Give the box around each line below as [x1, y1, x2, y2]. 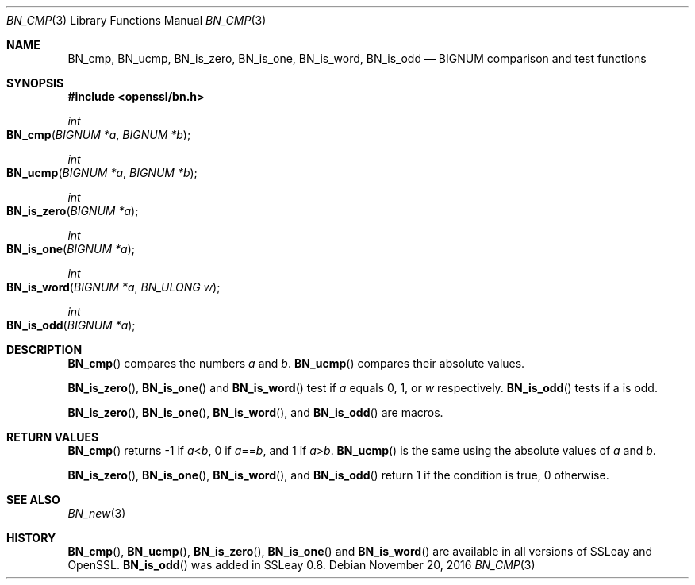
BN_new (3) [67, 506, 126, 520]
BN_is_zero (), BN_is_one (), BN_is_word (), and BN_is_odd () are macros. [67, 406, 443, 419]
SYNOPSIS [6, 76, 64, 90]
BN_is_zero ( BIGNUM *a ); [6, 204, 139, 217]
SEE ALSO [6, 493, 60, 506]
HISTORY [6, 531, 56, 545]
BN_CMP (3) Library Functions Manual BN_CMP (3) [6, 13, 267, 27]
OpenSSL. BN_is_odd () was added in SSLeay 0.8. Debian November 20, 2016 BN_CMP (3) [67, 558, 536, 572]
